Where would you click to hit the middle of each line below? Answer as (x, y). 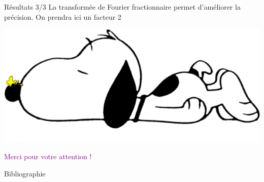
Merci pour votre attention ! (48, 156)
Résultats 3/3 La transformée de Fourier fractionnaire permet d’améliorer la (122, 7)
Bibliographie (25, 173)
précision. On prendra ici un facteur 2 (63, 16)
